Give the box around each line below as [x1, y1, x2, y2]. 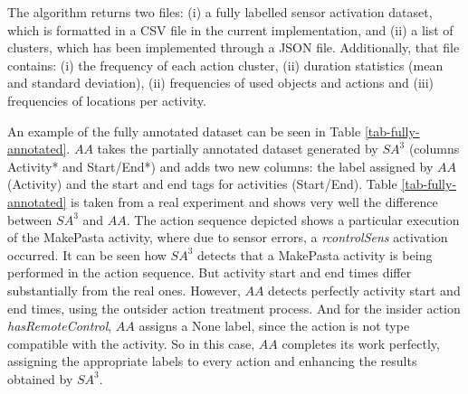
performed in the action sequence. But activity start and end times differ [7, 263, 412, 282]
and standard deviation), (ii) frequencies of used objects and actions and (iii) [7, 73, 435, 92]
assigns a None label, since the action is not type [138, 316, 410, 335]
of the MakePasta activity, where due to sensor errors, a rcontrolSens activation [7, 228, 448, 247]
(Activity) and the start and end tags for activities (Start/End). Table [7, 174, 397, 193]
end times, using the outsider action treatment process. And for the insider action [7, 298, 461, 317]
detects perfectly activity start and [268, 280, 461, 299]
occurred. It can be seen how [7, 245, 167, 264]
